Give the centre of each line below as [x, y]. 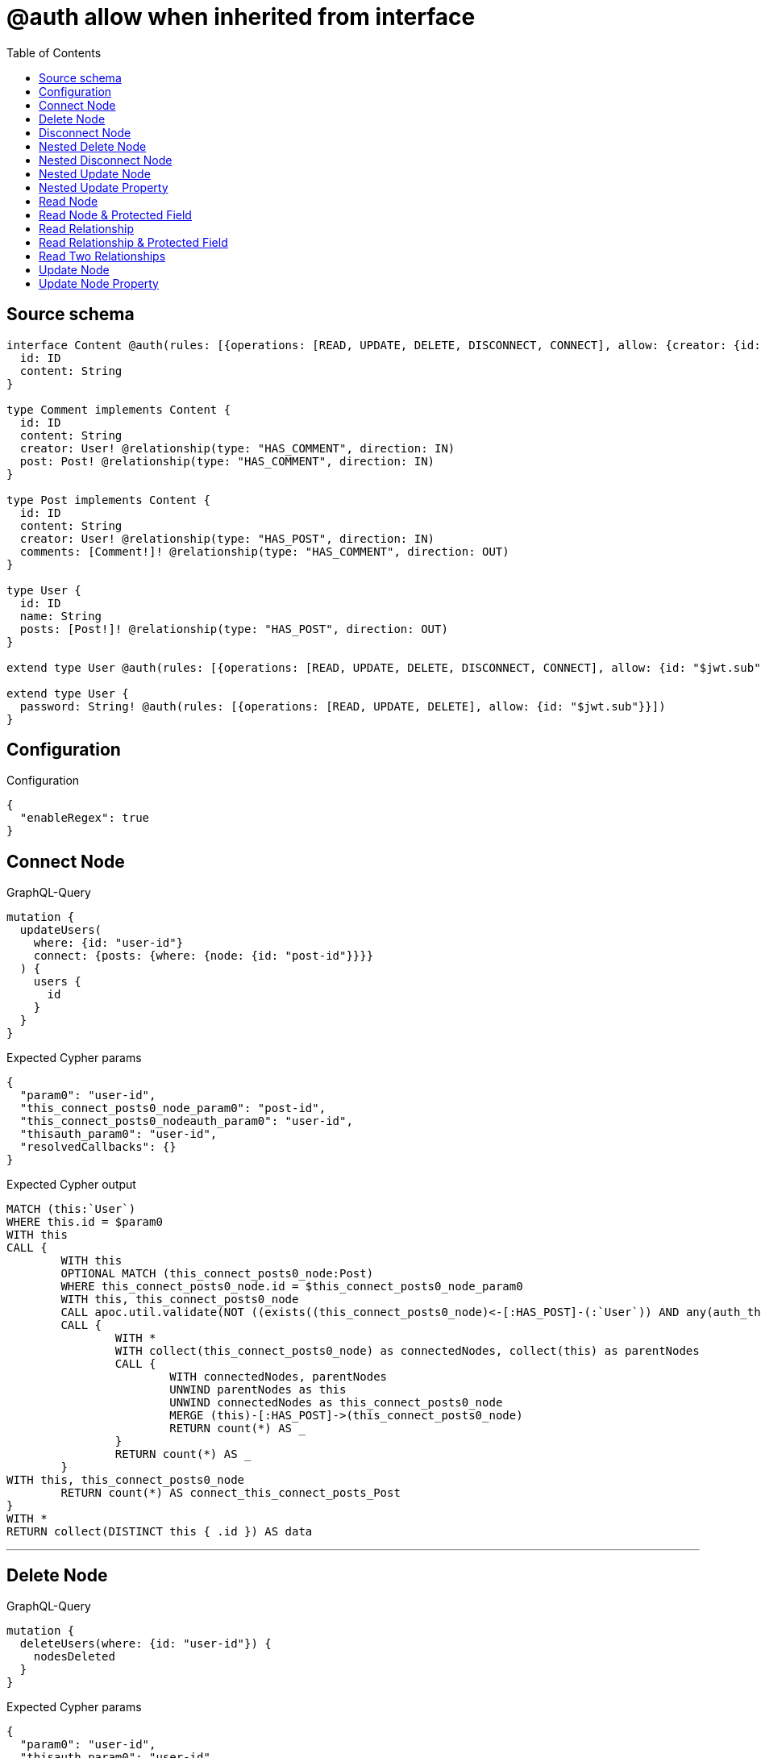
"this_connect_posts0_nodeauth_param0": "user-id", [186, 1121]
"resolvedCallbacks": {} [98, 1147]
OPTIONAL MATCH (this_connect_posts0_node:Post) [217, 1274]
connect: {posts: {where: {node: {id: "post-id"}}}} [204, 956]
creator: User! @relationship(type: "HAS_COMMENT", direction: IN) [237, 448]
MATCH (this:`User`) [71, 1209]
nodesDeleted [74, 1657]
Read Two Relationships [102, 256]
